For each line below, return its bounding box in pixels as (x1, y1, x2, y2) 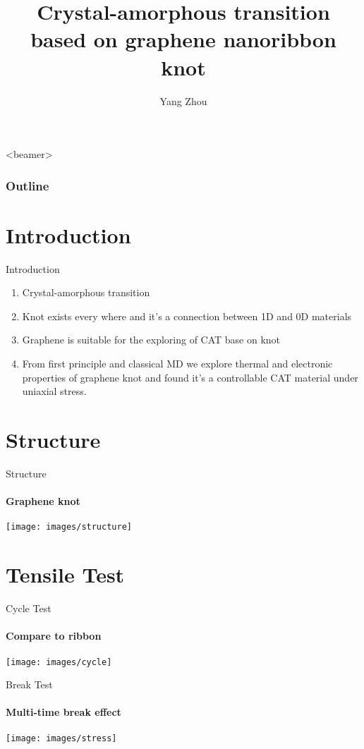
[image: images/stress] (6, 733, 117, 743)
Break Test (6, 677, 53, 692)
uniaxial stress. (22, 384, 87, 398)
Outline (6, 176, 49, 194)
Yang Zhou (159, 93, 207, 108)
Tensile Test (6, 560, 125, 589)
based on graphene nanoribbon (30, 25, 336, 54)
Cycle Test (6, 601, 51, 616)
